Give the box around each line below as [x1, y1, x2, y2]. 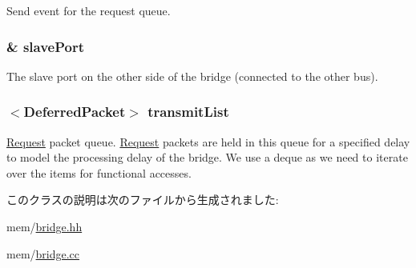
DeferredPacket [23, 102, 126, 122]
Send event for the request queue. [6, 2, 171, 18]
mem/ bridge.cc [6, 245, 80, 262]
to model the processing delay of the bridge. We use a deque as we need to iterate [6, 149, 408, 166]
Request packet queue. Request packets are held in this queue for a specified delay [6, 133, 410, 150]
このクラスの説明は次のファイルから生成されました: [6, 191, 279, 208]
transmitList [147, 102, 229, 122]
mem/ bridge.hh [6, 218, 83, 234]
